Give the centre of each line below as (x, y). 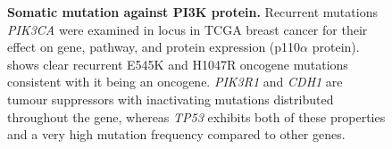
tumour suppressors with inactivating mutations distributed (171, 99)
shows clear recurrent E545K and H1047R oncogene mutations (178, 64)
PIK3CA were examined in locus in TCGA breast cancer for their (188, 29)
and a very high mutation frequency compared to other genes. (176, 134)
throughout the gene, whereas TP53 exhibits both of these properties (196, 116)
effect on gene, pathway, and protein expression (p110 (154, 47)
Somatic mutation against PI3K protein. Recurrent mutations (192, 12)
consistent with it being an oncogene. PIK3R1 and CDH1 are (175, 82)
